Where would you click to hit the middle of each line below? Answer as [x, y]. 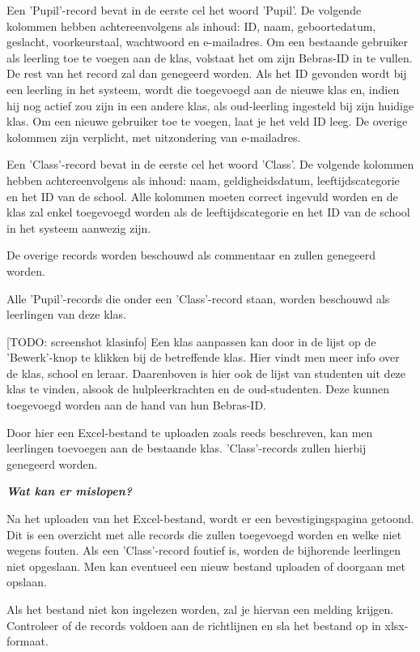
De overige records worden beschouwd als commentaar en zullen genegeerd [191, 255]
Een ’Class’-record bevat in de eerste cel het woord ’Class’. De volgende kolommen [210, 164]
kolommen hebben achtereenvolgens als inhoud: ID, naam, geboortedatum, [191, 26]
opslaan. [27, 582]
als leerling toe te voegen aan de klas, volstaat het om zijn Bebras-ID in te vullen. [210, 57]
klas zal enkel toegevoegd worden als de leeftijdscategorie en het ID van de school [208, 212]
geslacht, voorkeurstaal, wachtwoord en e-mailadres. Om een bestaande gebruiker [207, 42]
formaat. [28, 641]
